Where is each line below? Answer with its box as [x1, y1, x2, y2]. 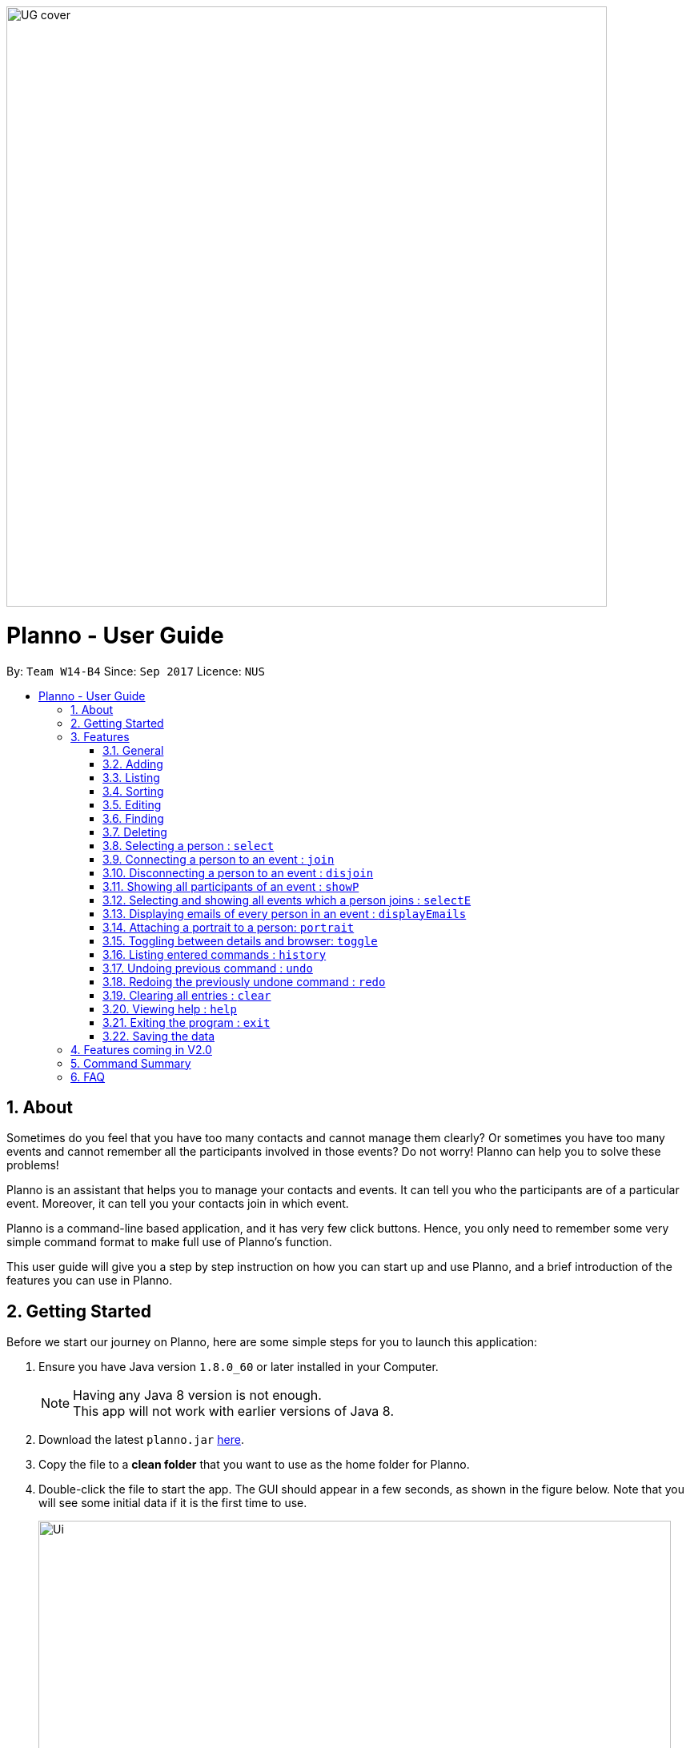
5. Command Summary [70, 1056, 191, 1070]
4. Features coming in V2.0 [70, 1042, 212, 1056]
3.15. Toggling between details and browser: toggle [102, 933, 378, 948]
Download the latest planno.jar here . [38, 1433, 244, 1447]
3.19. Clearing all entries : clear [102, 988, 271, 1002]
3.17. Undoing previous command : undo [102, 960, 313, 975]
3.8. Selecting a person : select [102, 838, 275, 852]
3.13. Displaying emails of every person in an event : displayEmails [102, 906, 467, 920]
